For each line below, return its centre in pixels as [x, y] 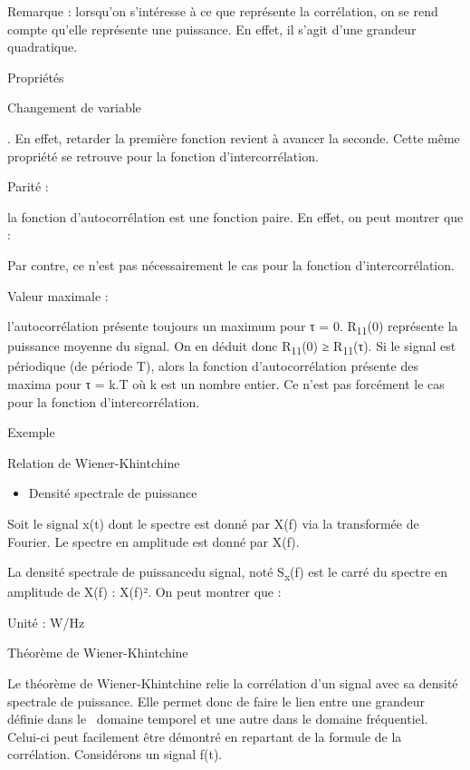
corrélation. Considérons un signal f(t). [115, 754]
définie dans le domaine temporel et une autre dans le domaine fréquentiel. [218, 719]
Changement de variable [74, 107]
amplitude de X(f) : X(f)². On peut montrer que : [144, 592]
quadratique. [43, 47]
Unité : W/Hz [46, 622]
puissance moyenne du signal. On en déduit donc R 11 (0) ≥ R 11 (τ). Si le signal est [232, 347]
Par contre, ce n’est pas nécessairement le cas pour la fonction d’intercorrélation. [231, 264]
